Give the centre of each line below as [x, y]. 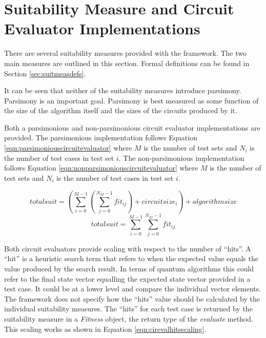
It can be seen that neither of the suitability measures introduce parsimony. [123, 90]
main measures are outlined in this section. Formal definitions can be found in [127, 63]
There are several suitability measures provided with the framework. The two [126, 53]
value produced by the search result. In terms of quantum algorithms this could [129, 268]
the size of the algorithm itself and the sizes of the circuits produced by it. [121, 110]
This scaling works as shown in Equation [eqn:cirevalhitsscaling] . [105, 329]
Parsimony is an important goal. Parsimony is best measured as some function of [131, 100]
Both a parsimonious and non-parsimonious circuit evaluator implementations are [132, 127]
